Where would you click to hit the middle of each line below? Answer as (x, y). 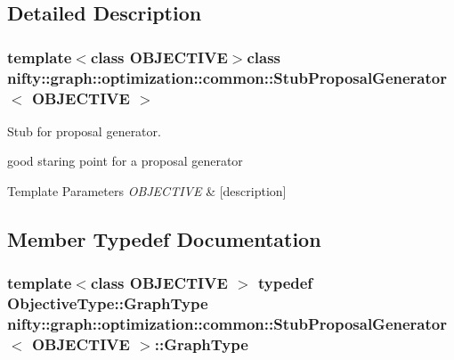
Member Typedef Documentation (164, 239)
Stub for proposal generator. (84, 131)
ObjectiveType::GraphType (108, 303)
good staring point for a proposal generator (125, 161)
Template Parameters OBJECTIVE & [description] (147, 191)
